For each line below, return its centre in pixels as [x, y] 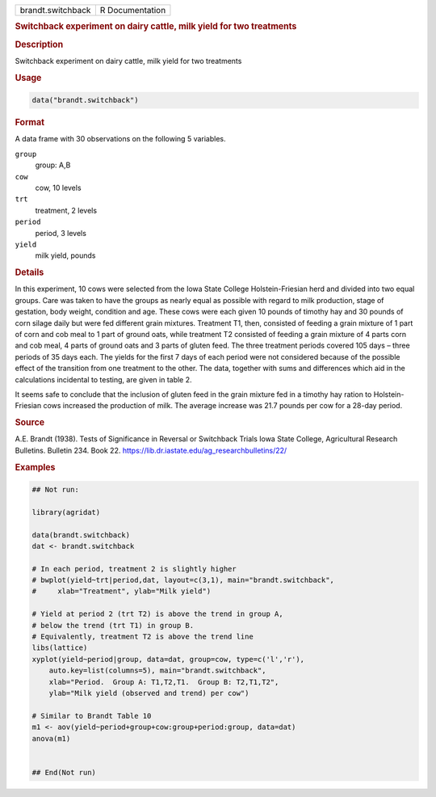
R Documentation [133, 10]
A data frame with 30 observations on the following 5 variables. [120, 139]
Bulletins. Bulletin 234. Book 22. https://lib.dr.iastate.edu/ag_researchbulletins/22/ [151, 450]
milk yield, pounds [65, 255]
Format [29, 123]
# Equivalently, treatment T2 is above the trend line [143, 637]
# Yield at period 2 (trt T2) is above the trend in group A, [157, 614]
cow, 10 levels [58, 188]
